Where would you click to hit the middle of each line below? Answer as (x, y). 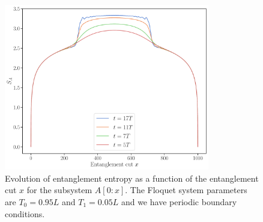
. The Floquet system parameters (186, 190)
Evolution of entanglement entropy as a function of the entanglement (132, 178)
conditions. (25, 213)
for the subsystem (59, 190)
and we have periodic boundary (179, 202)
